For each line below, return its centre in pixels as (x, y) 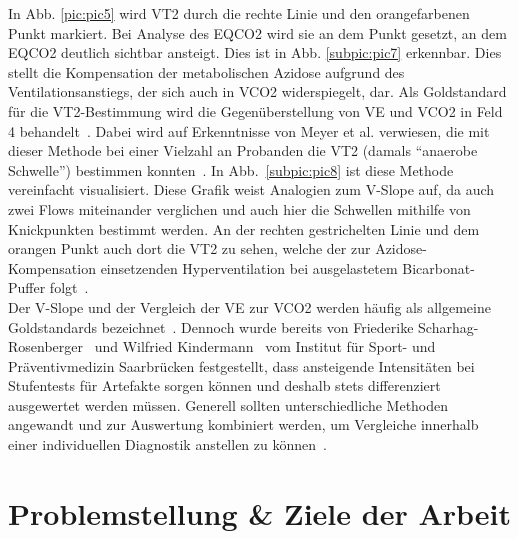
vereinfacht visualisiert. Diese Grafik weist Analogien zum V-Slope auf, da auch (251, 189)
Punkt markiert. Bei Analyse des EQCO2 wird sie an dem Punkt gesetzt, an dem (257, 32)
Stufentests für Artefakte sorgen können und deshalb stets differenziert (224, 385)
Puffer (27, 287)
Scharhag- (448, 326)
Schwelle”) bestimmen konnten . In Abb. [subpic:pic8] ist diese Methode (231, 169)
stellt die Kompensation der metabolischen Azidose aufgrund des (206, 71)
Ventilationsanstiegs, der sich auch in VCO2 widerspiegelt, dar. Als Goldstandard (257, 91)
